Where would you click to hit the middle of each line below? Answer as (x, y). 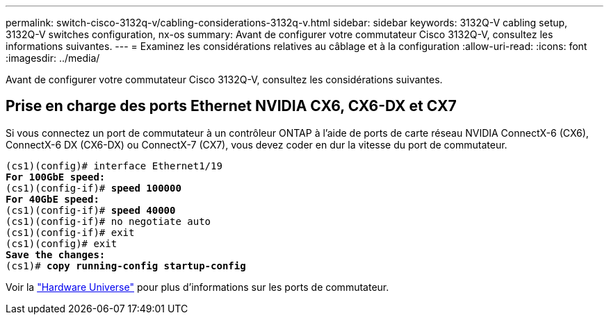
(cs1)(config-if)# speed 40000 (91, 210)
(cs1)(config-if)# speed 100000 (94, 188)
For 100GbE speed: (56, 177)
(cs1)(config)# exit (62, 243)
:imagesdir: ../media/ (53, 58)
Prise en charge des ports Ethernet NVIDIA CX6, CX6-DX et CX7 (231, 106)
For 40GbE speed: (52, 199)
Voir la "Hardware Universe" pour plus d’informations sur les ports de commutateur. (197, 287)
